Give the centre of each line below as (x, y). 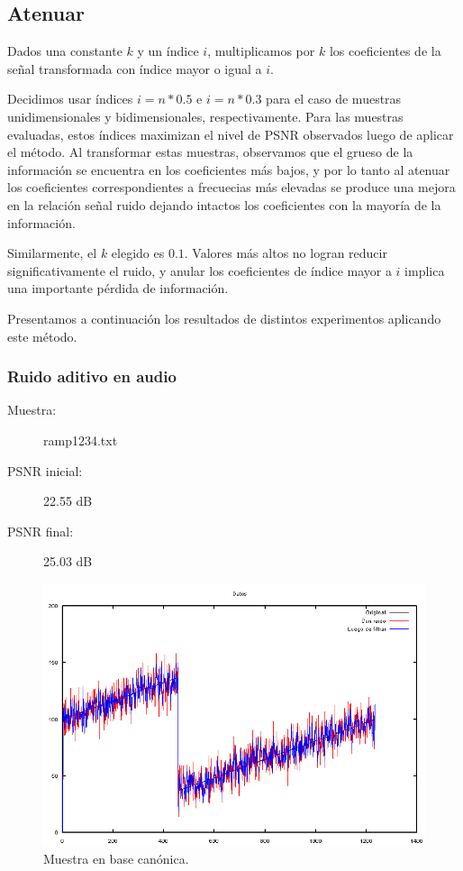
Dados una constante (65, 51)
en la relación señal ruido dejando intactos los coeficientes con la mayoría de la (224, 204)
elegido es (138, 253)
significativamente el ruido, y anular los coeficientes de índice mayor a (200, 270)
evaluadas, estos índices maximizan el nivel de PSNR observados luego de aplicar (231, 134)
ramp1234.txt (81, 440)
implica (425, 270)
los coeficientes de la (385, 51)
